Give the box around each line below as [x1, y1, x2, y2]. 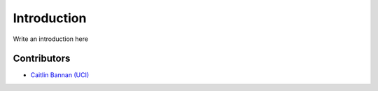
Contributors [13, 53, 71, 65]
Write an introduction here [13, 35, 89, 43]
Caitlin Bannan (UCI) [30, 71, 90, 79]
